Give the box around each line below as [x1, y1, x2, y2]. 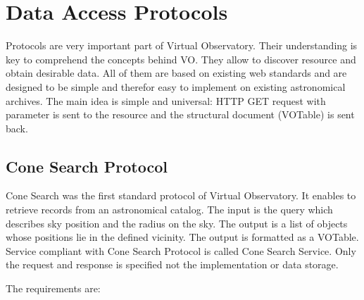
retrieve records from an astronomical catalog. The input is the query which [6, 202, 333, 217]
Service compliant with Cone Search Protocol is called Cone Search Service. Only [6, 243, 356, 258]
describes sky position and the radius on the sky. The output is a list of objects [6, 215, 348, 230]
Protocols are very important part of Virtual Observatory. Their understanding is [6, 38, 358, 53]
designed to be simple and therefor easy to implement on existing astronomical [6, 79, 346, 94]
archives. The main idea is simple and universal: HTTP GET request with [6, 93, 326, 108]
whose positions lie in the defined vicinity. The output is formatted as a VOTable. [6, 230, 359, 244]
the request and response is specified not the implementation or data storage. [6, 257, 339, 272]
